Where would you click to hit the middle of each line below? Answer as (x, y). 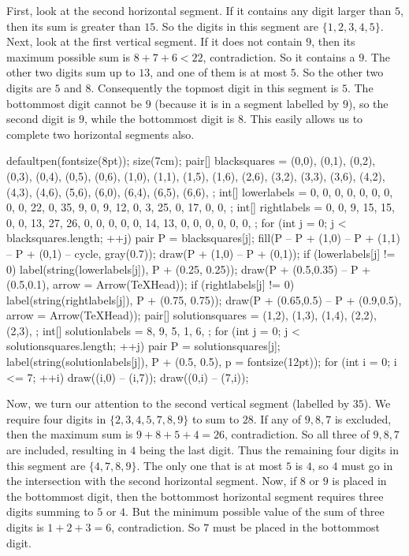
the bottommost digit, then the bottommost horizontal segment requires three (195, 496)
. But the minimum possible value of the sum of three (255, 511)
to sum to (216, 418)
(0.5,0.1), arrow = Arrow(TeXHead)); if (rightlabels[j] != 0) (151, 284)
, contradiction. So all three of (297, 434)
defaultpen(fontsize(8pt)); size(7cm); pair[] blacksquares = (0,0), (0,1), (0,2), (191, 160)
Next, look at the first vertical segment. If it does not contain (154, 41)
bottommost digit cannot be (74, 103)
